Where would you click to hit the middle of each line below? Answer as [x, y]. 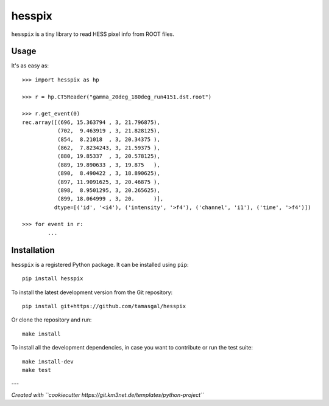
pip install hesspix [53, 279]
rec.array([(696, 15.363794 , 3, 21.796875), [91, 122]
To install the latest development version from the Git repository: [92, 292]
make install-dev [48, 361]
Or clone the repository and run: [51, 320]
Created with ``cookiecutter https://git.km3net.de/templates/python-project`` [108, 394]
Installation [33, 250]
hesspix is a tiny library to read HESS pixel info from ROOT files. [93, 34]
